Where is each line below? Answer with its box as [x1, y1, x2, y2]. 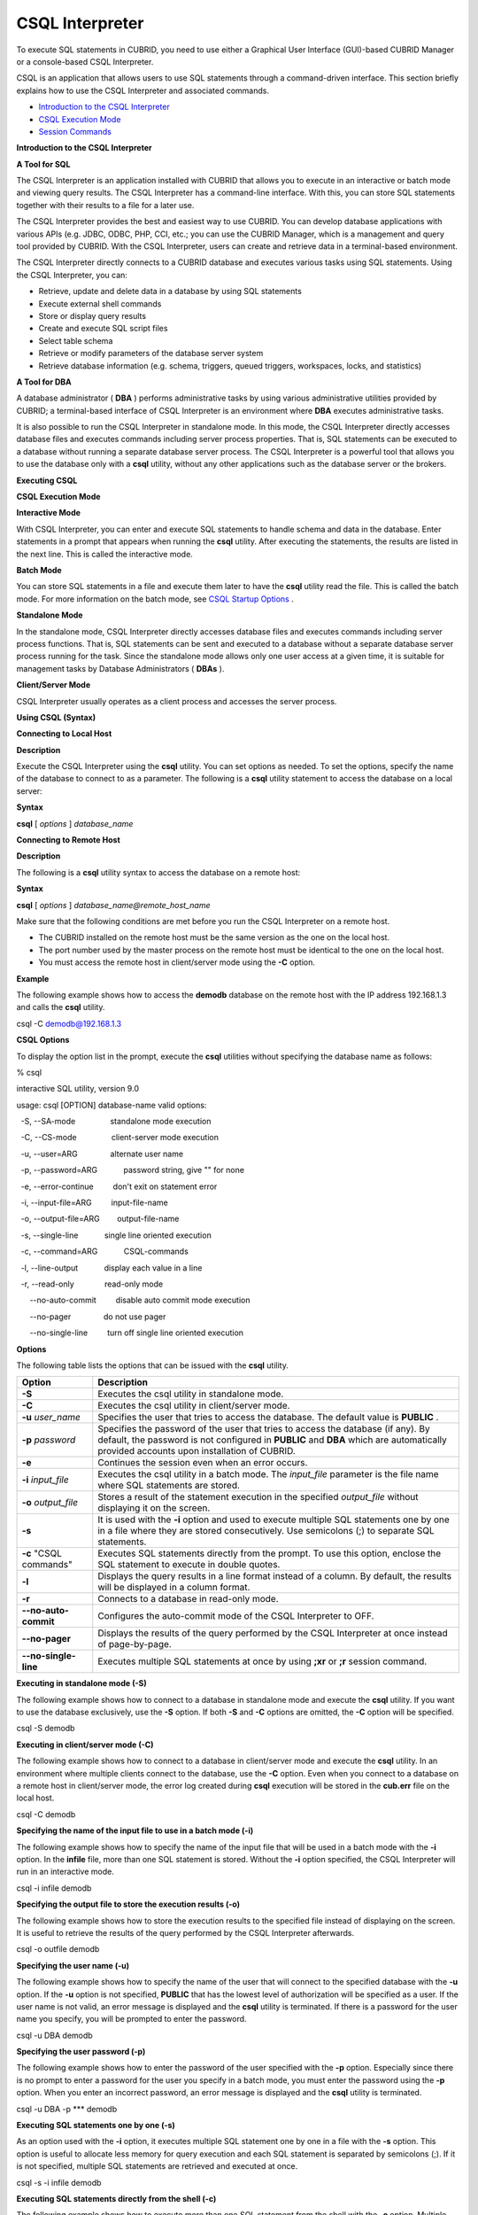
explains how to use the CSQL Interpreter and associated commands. [16, 85, 270, 96]
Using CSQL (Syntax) [16, 711, 96, 722]
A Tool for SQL [16, 159, 71, 169]
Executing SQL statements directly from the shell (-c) [16, 2193, 217, 2203]
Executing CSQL [16, 475, 78, 486]
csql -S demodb [16, 1723, 75, 1734]
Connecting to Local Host [16, 728, 112, 739]
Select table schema [38, 335, 113, 346]
